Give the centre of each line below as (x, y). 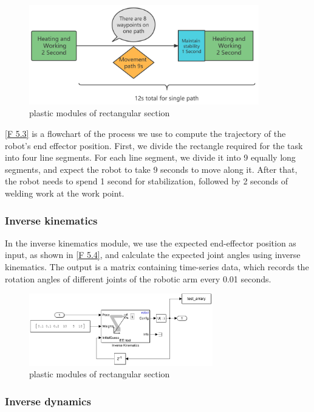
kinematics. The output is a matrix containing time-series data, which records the (157, 267)
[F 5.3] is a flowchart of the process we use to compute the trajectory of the (145, 134)
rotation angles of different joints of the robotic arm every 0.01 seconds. (138, 278)
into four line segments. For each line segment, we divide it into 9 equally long (150, 157)
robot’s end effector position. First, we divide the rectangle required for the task (154, 145)
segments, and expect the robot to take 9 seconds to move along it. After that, (151, 169)
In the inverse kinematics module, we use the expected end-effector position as (151, 243)
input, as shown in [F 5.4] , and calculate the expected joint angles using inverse (153, 255)
